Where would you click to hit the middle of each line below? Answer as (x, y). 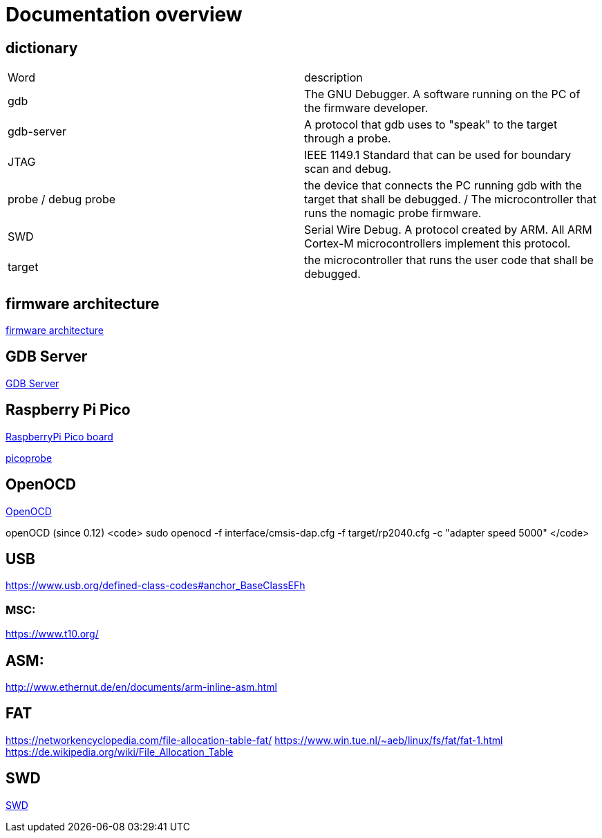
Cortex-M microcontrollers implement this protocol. (438, 244)
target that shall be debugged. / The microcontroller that (450, 199)
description (333, 78)
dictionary (42, 48)
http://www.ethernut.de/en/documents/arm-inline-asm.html (141, 687)
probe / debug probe (62, 199)
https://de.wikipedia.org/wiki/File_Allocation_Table (120, 752)
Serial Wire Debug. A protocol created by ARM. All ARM (448, 230)
